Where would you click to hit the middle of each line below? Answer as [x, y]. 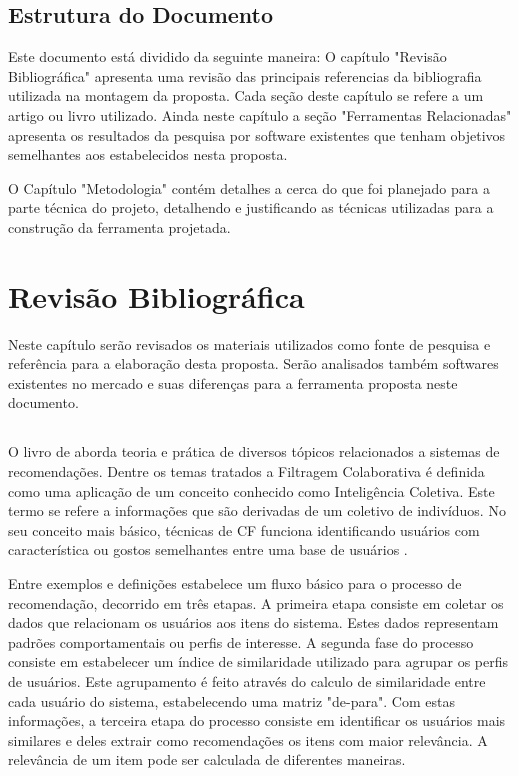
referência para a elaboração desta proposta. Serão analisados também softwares [253, 363]
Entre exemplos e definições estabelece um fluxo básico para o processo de [235, 583]
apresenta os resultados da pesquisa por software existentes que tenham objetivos [257, 134]
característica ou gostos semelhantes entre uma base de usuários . [208, 549]
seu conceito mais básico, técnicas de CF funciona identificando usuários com [244, 529]
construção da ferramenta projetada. [119, 226]
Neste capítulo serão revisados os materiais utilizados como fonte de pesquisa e [249, 343]
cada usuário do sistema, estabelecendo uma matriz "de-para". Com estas [231, 700]
